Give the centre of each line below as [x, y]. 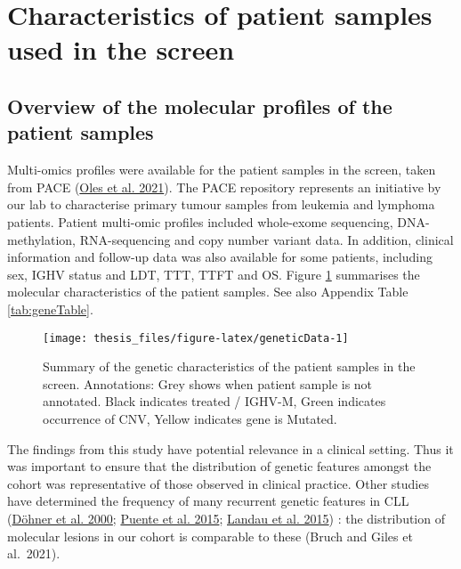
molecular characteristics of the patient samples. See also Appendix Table [208, 292]
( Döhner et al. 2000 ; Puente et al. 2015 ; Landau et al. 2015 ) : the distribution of [226, 518]
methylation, [42, 239]
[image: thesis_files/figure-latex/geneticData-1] [196, 338]
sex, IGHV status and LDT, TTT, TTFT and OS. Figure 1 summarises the [214, 274]
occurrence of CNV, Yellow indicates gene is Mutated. [190, 418]
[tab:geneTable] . [50, 309]
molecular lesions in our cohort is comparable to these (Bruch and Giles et [210, 536]
